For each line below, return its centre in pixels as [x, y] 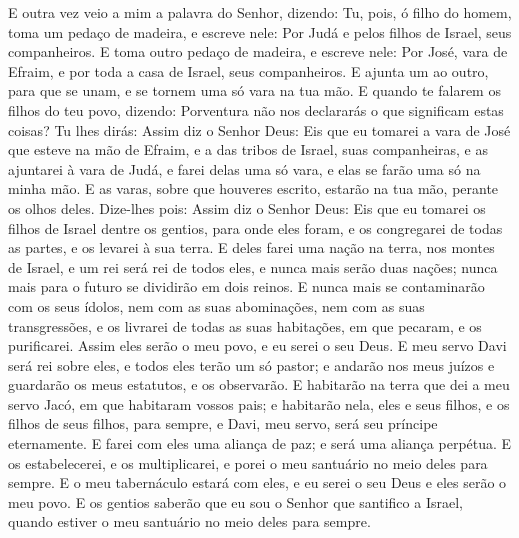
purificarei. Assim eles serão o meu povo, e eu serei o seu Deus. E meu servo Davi [257, 345]
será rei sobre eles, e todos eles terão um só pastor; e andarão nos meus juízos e [251, 364]
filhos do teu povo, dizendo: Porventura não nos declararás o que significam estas [256, 109]
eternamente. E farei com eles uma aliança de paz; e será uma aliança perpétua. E [260, 443]
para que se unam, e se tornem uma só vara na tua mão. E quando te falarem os [254, 90]
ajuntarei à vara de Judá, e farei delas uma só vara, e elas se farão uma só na [244, 168]
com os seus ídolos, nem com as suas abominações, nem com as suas [216, 305]
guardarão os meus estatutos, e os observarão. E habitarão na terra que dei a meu [259, 384]
